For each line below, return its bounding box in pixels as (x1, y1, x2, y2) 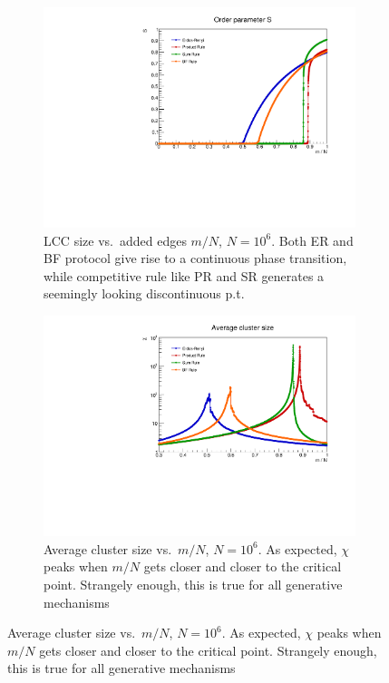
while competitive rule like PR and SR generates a (44, 266, 325, 285)
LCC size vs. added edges (44, 230, 187, 249)
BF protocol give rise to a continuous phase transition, (44, 249, 347, 268)
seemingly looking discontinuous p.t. (44, 284, 245, 303)
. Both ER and (271, 230, 354, 249)
